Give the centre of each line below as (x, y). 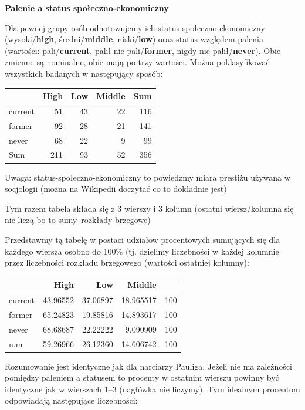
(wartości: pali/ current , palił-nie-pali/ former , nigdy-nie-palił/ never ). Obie (143, 50)
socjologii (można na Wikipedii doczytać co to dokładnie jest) (116, 189)
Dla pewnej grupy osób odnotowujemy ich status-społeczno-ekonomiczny (135, 27)
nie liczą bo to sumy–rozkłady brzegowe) (78, 220)
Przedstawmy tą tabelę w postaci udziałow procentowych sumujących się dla (143, 239)
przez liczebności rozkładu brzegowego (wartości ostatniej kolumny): (127, 262)
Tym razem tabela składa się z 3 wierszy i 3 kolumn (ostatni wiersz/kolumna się (149, 208)
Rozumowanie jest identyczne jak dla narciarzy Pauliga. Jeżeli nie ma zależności (148, 366)
